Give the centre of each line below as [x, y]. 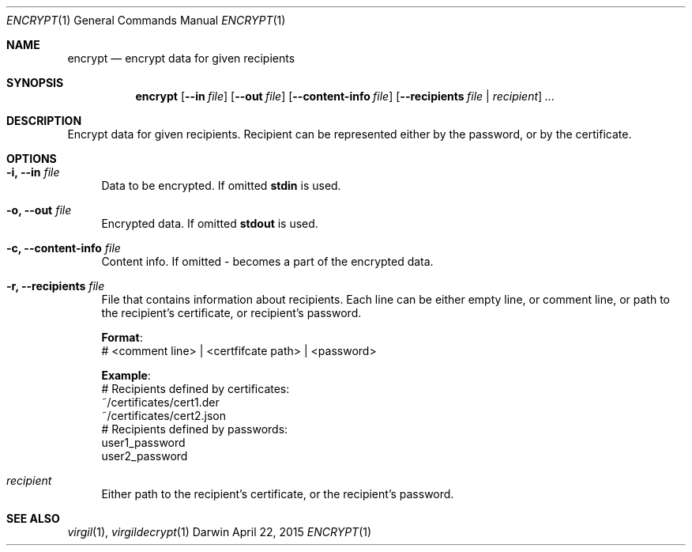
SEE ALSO [33, 518]
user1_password [143, 442]
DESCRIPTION [44, 121]
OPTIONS [32, 159]
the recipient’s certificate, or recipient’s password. [231, 313]
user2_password [145, 456]
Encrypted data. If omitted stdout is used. [210, 223]
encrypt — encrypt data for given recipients [181, 58]
